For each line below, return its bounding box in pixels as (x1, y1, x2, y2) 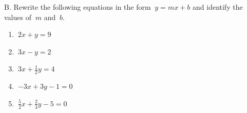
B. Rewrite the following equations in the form (4, 2, 151, 12)
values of (4, 11, 31, 22)
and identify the (193, 2, 243, 12)
